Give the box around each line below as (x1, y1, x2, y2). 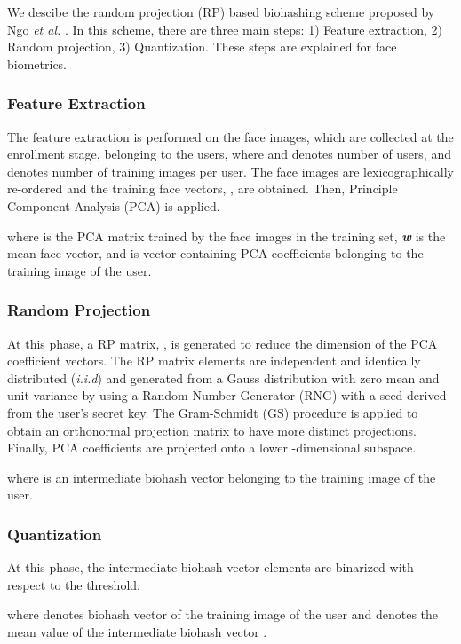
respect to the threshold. (7, 575, 140, 593)
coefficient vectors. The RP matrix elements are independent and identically (7, 351, 421, 370)
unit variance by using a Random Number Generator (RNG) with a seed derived (7, 386, 447, 404)
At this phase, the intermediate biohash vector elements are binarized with (7, 558, 414, 577)
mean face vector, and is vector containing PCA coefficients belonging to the (7, 244, 424, 263)
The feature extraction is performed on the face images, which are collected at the (7, 127, 454, 145)
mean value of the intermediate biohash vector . (7, 622, 267, 640)
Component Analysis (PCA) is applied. (7, 196, 220, 215)
